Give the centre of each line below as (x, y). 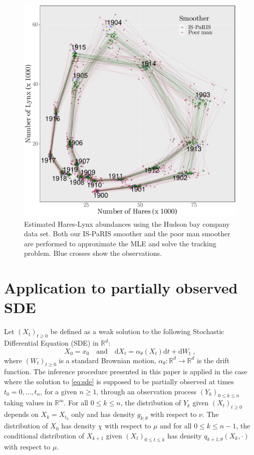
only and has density (103, 414)
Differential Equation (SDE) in (51, 343)
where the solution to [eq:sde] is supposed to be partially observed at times (119, 382)
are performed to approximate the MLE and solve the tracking (120, 243)
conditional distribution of (44, 435)
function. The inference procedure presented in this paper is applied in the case (126, 371)
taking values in (28, 403)
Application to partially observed (121, 288)
